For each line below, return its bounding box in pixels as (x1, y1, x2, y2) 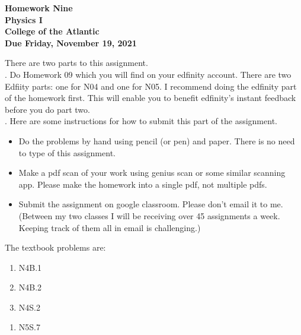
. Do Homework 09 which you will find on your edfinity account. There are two (5, 68, 292, 80)
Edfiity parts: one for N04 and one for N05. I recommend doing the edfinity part (5, 80, 297, 92)
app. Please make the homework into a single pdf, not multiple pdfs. (18, 178, 267, 190)
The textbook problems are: (5, 241, 106, 254)
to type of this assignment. (18, 146, 116, 159)
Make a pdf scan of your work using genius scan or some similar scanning (18, 166, 286, 179)
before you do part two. (5, 103, 90, 115)
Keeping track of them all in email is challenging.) (18, 221, 201, 233)
